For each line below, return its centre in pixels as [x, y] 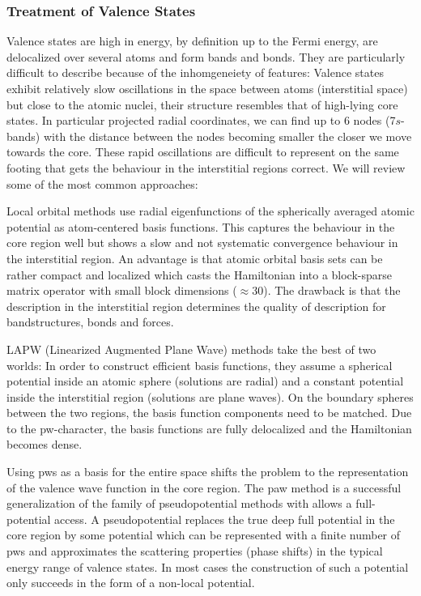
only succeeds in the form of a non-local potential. [131, 583]
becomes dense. [45, 444]
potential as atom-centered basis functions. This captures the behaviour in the [201, 226]
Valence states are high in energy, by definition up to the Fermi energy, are [192, 41]
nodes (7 [374, 120]
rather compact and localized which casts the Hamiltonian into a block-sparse [200, 274]
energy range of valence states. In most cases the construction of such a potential [208, 566]
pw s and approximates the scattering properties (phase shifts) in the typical [195, 551]
